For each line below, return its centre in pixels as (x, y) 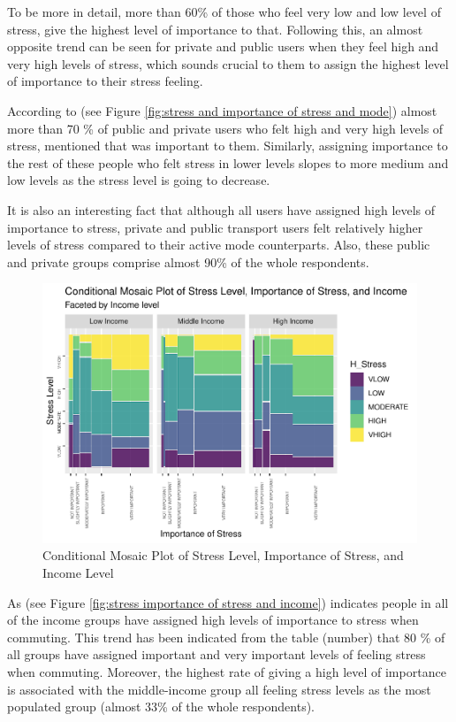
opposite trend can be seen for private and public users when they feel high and (223, 46)
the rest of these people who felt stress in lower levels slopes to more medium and (228, 162)
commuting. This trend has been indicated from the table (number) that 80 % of (226, 637)
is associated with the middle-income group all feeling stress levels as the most (219, 689)
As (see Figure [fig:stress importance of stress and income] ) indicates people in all (228, 602)
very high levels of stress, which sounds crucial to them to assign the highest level (228, 63)
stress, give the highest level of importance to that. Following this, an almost (215, 29)
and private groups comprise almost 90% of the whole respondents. (188, 261)
